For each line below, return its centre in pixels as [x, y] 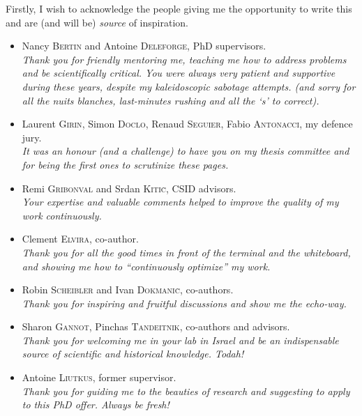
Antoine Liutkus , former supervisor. [99, 377]
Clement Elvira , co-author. [80, 239]
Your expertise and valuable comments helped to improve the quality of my [180, 202]
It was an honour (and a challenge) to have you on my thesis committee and [186, 151]
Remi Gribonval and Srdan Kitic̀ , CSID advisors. [129, 188]
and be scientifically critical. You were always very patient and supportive [179, 73]
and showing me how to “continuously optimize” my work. [146, 266]
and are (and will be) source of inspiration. [97, 22]
